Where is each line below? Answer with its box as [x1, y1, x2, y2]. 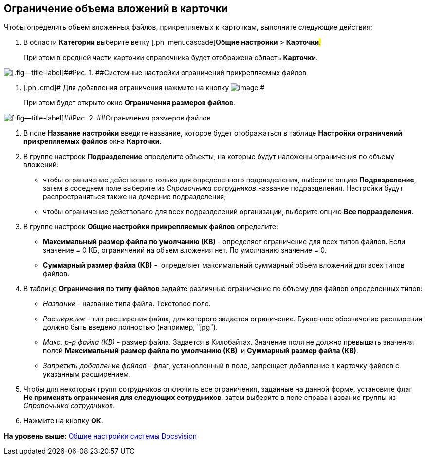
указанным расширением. [43, 370, 131, 379]
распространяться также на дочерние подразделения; [43, 192, 226, 201]
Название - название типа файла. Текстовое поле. [43, 299, 211, 308]
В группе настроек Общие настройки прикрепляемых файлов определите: [23, 222, 278, 231]
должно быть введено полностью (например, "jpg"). [43, 323, 218, 332]
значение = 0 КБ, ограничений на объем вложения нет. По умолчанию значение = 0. [43, 246, 327, 255]
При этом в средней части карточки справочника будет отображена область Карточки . [23, 53, 318, 62]
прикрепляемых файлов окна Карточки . [23, 137, 162, 146]
